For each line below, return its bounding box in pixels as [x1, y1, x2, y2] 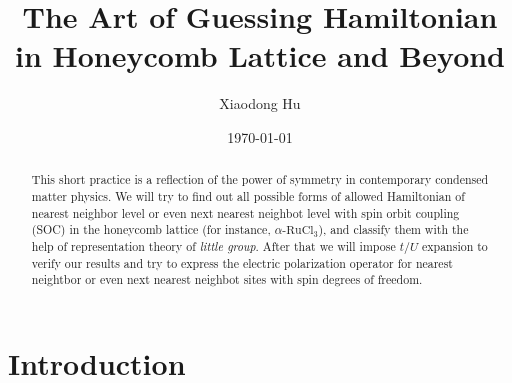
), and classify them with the [318, 221, 469, 238]
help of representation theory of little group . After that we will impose [31, 237, 396, 254]
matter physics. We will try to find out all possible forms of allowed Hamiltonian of [31, 187, 465, 204]
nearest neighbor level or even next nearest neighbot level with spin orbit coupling [31, 204, 460, 221]
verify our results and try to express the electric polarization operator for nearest [31, 254, 453, 271]
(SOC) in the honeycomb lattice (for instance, [31, 221, 271, 238]
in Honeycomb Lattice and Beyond [14, 35, 506, 76]
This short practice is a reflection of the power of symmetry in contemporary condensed [31, 171, 489, 188]
